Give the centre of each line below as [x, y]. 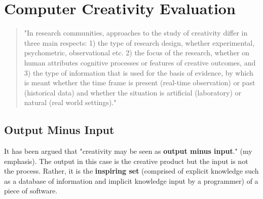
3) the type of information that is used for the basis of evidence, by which [139, 72]
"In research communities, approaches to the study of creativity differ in [136, 33]
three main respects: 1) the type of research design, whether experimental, [139, 42]
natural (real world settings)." [70, 102]
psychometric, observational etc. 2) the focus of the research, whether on [137, 53]
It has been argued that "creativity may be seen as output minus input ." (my [128, 151]
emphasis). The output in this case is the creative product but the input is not [126, 161]
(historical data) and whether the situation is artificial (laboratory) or [133, 92]
